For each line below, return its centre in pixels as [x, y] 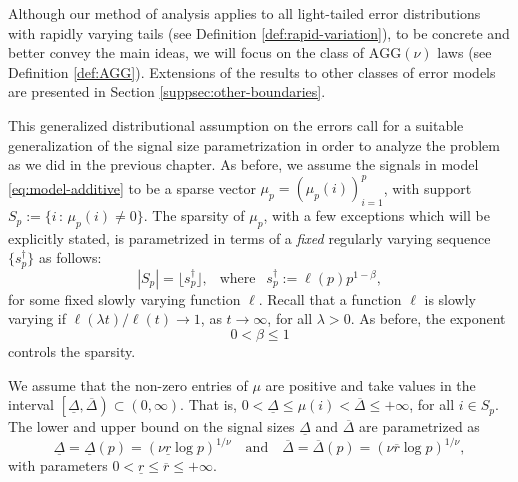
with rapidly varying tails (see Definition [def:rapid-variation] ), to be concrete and [259, 32]
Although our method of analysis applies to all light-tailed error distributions [244, 13]
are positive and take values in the [370, 384]
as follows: [70, 257]
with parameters [58, 465]
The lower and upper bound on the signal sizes [151, 426]
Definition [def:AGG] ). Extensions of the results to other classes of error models [252, 71]
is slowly [450, 298]
